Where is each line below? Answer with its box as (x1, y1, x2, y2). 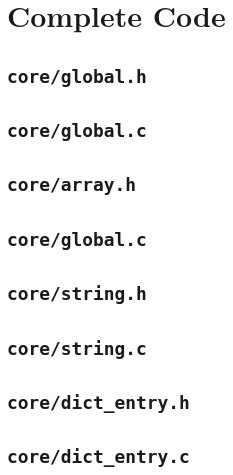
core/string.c (7, 337, 147, 359)
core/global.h (7, 65, 147, 87)
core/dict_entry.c (7, 446, 190, 468)
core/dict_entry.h (7, 391, 190, 413)
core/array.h (7, 174, 136, 196)
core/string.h (7, 283, 147, 305)
